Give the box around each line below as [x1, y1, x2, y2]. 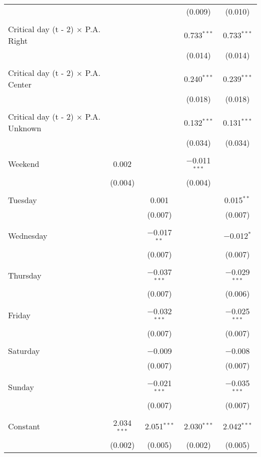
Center [8, 78, 32, 90]
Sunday [8, 381, 34, 393]
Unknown [8, 122, 42, 134]
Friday [8, 309, 31, 321]
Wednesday [8, 230, 48, 242]
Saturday [8, 345, 40, 357]
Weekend [8, 158, 40, 170]
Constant [8, 420, 40, 432]
